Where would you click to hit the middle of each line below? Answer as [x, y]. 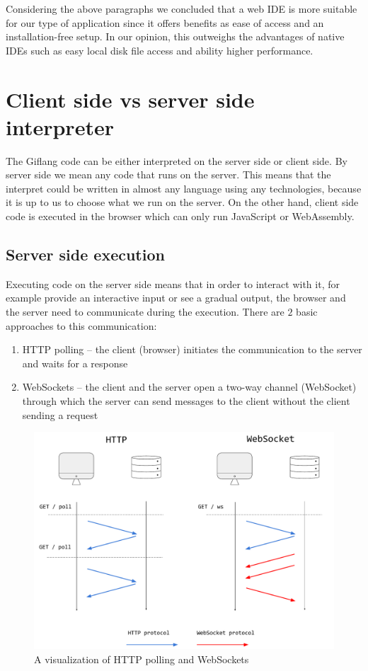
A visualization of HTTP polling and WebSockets [142, 659]
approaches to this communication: [81, 325]
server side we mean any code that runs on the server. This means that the [168, 174]
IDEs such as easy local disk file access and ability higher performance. [160, 50]
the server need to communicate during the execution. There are [145, 312]
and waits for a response [75, 363]
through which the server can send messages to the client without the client [186, 401]
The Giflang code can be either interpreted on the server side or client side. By [177, 160]
